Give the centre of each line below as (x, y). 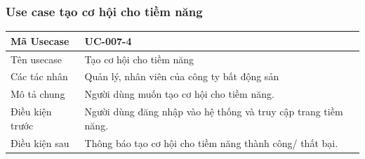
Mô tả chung (38, 94)
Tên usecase (36, 59)
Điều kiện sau (40, 142)
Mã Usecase (40, 40)
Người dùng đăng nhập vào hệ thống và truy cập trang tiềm (214, 112)
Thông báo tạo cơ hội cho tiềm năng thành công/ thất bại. (211, 142)
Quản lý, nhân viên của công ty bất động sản (182, 76)
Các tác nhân (39, 76)
